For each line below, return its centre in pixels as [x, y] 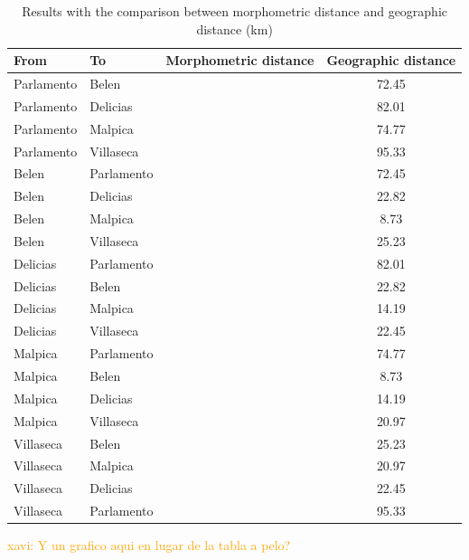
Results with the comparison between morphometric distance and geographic [235, 11]
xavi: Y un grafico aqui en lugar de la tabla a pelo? [149, 545]
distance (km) [234, 28]
